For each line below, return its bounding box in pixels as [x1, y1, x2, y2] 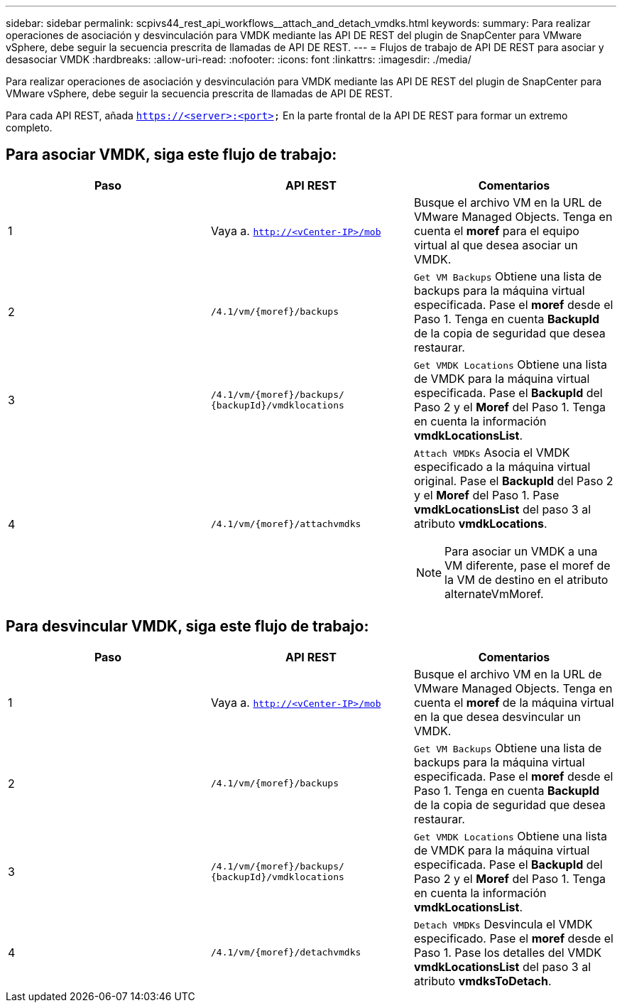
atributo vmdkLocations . [413, 516, 547, 531]
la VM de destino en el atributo [444, 572, 609, 587]
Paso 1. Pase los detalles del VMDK [413, 945, 601, 960]
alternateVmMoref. [444, 586, 544, 601]
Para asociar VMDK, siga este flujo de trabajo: [6, 146, 337, 164]
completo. [6, 121, 53, 134]
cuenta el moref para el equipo [413, 223, 579, 238]
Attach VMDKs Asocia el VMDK [413, 445, 570, 460]
